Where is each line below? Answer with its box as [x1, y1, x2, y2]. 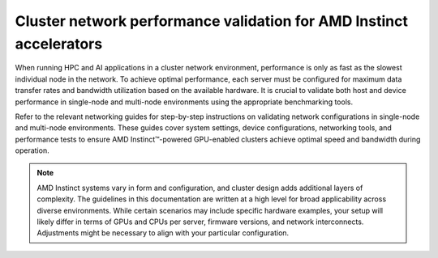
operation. [15, 146, 49, 155]
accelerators [15, 35, 103, 53]
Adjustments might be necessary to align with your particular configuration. [36, 228, 290, 238]
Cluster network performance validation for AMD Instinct [15, 12, 409, 30]
